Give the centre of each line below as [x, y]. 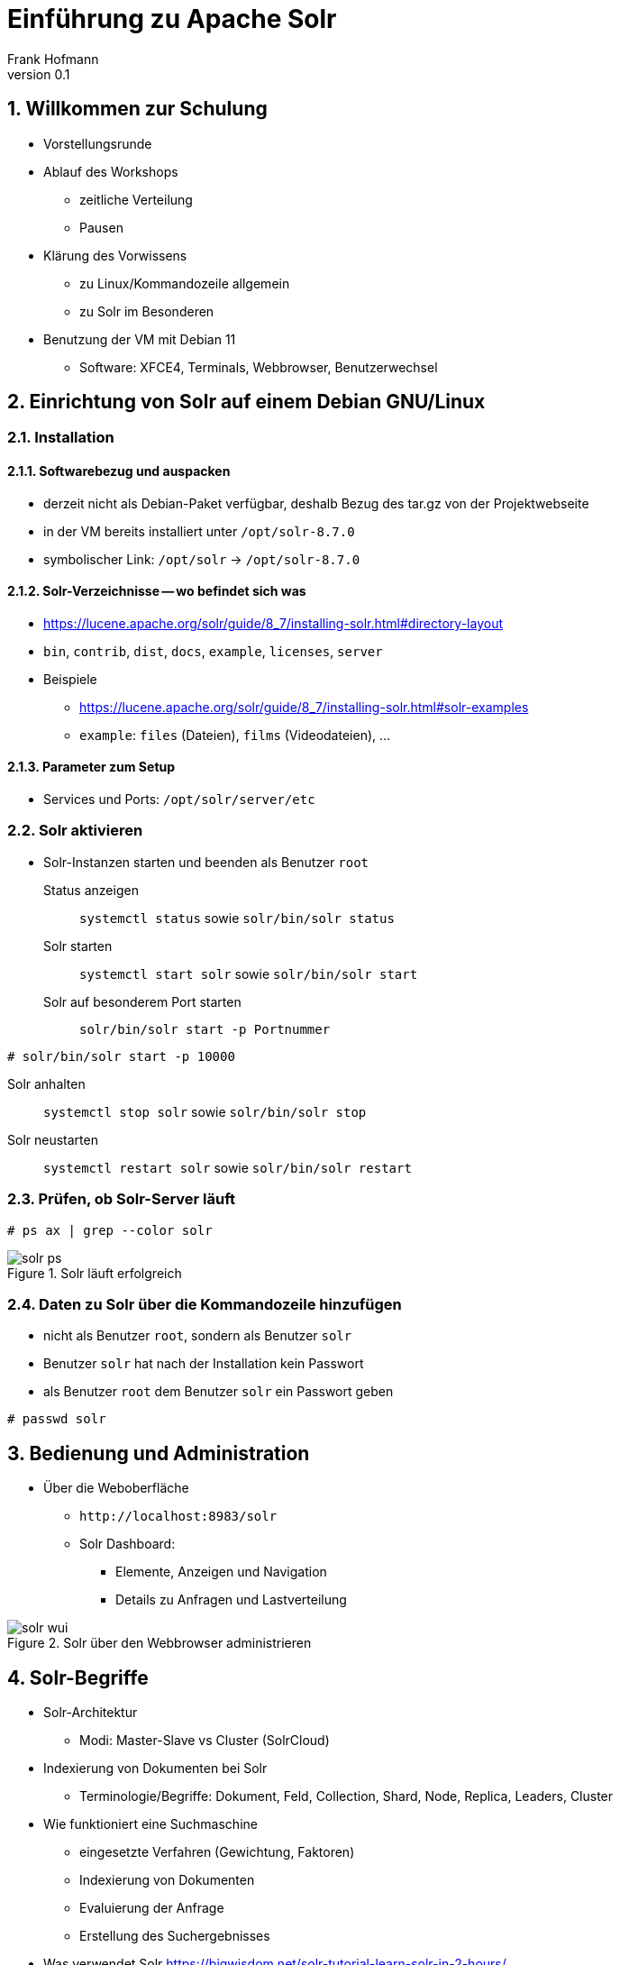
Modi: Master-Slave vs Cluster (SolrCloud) [205, 1741]
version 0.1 [39, 74]
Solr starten [78, 946]
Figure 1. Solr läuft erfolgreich [95, 1273]
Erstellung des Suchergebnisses [175, 1936]
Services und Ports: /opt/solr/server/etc [179, 800]
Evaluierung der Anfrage [152, 1908]
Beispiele [70, 679]
